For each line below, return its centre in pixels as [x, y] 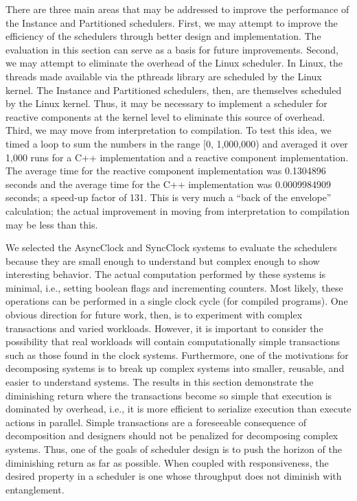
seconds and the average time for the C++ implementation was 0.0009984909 [168, 184]
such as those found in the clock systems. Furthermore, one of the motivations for [177, 354]
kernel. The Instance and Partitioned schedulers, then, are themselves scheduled [174, 90]
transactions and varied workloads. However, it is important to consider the [164, 328]
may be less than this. [52, 224]
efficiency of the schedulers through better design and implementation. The [163, 36]
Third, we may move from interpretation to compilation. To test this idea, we [169, 130]
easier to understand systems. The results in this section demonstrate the [160, 382]
